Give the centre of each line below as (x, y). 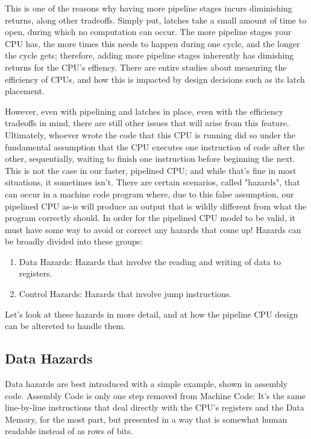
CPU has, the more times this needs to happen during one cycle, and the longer (152, 43)
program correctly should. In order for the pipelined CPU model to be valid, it (150, 218)
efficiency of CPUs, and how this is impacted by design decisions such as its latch (155, 79)
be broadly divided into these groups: (74, 241)
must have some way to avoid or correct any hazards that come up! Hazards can (153, 229)
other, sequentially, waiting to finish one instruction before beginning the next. (150, 159)
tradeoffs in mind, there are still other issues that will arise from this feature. (147, 123)
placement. (25, 91)
